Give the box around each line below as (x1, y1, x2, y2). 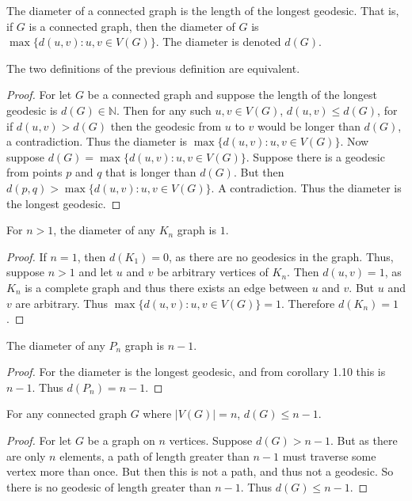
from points (6, 164, 63, 180)
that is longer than (105, 164, 196, 180)
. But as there (330, 432, 398, 449)
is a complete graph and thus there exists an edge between (25, 279, 308, 295)
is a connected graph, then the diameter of (29, 17, 235, 34)
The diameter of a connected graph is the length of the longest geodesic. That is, (6, 2, 399, 18)
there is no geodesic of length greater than (6, 478, 212, 495)
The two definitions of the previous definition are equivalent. (6, 59, 300, 76)
